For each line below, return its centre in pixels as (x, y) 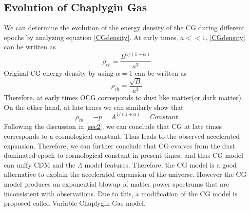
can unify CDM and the (40, 164)
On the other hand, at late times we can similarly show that (94, 107)
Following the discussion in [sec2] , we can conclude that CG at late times (113, 126)
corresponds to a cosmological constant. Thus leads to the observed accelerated (122, 136)
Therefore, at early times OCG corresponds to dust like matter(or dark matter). (124, 97)
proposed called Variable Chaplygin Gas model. (75, 203)
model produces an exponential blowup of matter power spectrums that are (117, 184)
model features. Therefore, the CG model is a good (161, 164)
